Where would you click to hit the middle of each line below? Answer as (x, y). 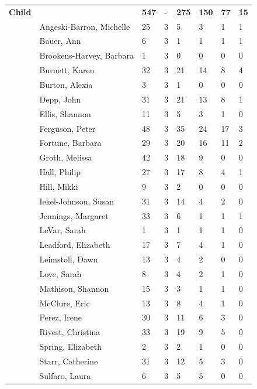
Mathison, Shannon (74, 288)
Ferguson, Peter (67, 128)
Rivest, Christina (70, 332)
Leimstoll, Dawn (69, 259)
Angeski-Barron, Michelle (85, 26)
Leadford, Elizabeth (75, 245)
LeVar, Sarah (62, 230)
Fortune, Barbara (70, 143)
